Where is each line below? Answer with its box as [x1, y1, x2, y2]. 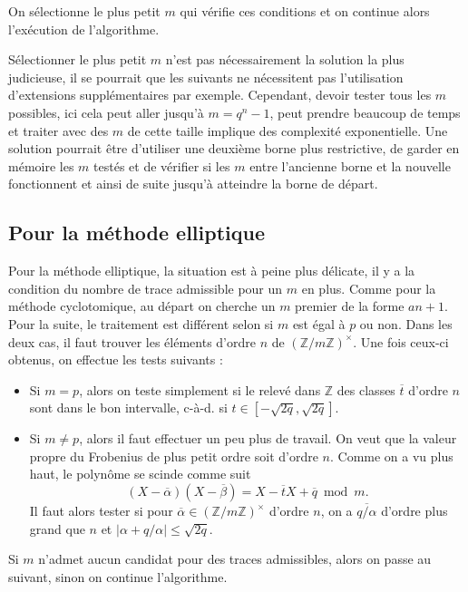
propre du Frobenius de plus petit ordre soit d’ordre [29, 446, 318, 465]
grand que [29, 519, 85, 538]
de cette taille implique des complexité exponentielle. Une [127, 121, 448, 140]
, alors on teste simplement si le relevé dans [79, 380, 321, 399]
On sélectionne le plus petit [8, 2, 161, 20]
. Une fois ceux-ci [353, 332, 449, 351]
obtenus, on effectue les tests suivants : [8, 350, 223, 369]
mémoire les [8, 156, 74, 175]
